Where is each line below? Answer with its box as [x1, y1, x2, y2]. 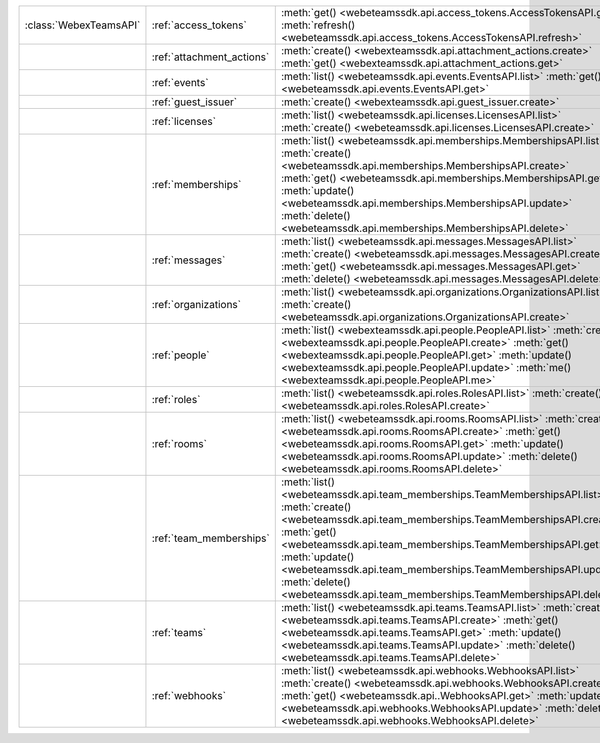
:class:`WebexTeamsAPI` [24, 18, 141, 32]
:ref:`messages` [151, 253, 226, 267]
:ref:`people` [151, 348, 210, 362]
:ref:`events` [151, 76, 209, 89]
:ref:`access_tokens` [151, 18, 247, 32]
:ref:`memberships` [151, 178, 242, 191]
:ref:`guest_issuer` [151, 95, 238, 109]
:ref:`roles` [151, 393, 201, 406]
